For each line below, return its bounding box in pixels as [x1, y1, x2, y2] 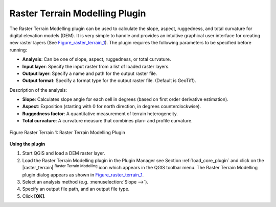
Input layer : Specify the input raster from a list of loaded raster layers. [22, 63, 170, 69]
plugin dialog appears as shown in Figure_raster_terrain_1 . [22, 171, 144, 178]
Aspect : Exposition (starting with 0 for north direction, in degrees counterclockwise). [22, 103, 201, 110]
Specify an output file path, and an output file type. [22, 186, 130, 192]
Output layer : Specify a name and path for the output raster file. [22, 70, 157, 76]
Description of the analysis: [9, 87, 67, 93]
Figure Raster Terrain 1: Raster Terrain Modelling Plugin [9, 129, 125, 135]
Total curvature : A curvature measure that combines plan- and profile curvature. [22, 118, 193, 124]
